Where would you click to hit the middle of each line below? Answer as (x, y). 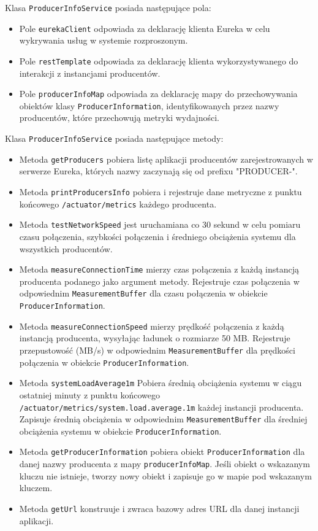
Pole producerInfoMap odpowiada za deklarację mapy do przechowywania (158, 94)
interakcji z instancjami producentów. (90, 73)
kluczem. (36, 488)
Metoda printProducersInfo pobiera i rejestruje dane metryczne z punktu (161, 191)
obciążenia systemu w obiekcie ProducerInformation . (120, 431)
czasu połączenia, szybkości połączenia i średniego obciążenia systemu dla (157, 236)
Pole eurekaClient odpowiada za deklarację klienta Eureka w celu (145, 28)
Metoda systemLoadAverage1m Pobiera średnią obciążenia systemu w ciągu (161, 383)
